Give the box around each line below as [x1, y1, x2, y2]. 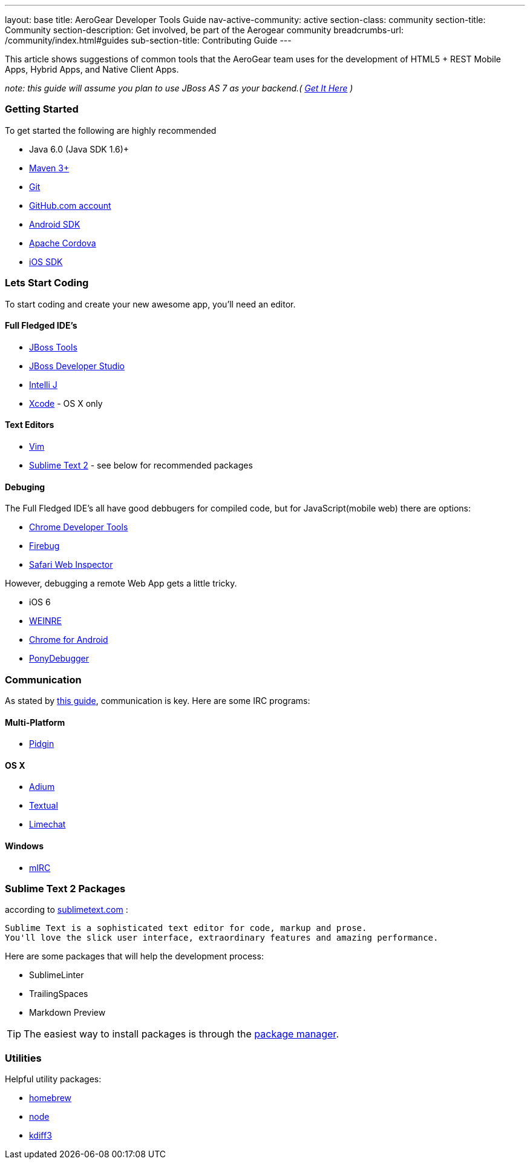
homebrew [29, 1093, 72, 1103]
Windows [5, 840, 44, 851]
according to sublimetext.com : [5, 904, 128, 915]
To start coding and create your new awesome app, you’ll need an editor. [5, 298, 296, 309]
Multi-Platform [5, 717, 65, 728]
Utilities [5, 1051, 42, 1064]
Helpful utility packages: [5, 1074, 102, 1085]
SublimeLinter [29, 970, 84, 981]
